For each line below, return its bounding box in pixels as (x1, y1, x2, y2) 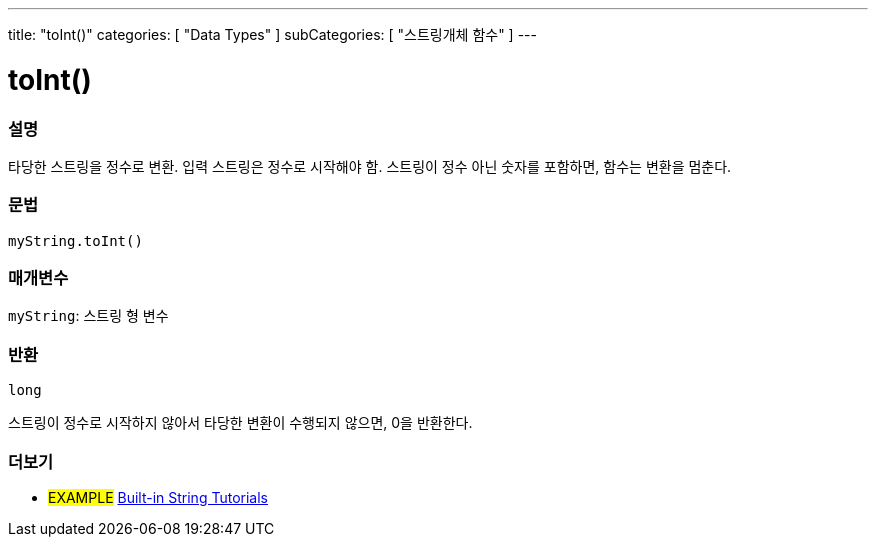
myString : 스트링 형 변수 (8, 307, 169, 325)
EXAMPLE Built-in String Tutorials (48, 488, 268, 506)
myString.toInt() (8, 232, 143, 249)
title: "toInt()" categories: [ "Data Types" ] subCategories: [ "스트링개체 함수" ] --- (8, 26, 537, 43)
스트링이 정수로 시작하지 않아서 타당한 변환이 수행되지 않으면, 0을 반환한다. (8, 414, 473, 432)
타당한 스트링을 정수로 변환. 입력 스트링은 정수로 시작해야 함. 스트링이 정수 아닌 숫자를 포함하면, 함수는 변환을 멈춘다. (8, 157, 732, 175)
